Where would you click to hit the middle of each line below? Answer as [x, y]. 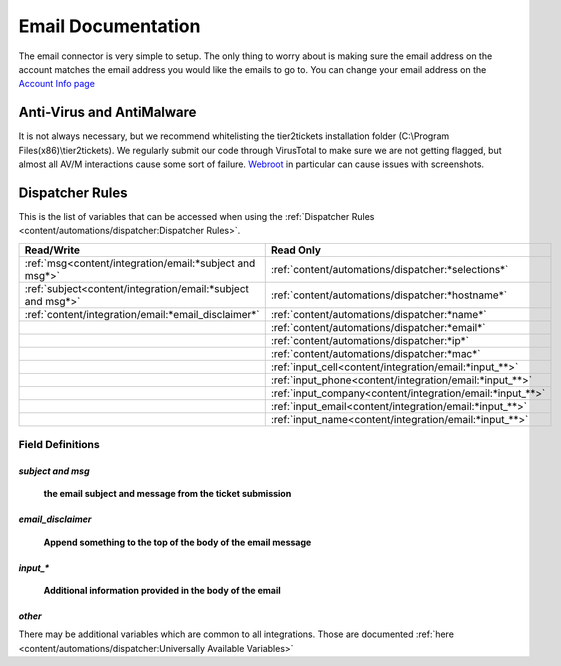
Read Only [296, 250]
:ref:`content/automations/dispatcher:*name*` [378, 314]
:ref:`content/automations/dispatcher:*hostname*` [389, 295]
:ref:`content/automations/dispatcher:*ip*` [370, 340]
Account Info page [56, 84]
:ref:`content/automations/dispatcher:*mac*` [375, 353]
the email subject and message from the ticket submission [167, 494]
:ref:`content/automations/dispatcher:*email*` [378, 327]
